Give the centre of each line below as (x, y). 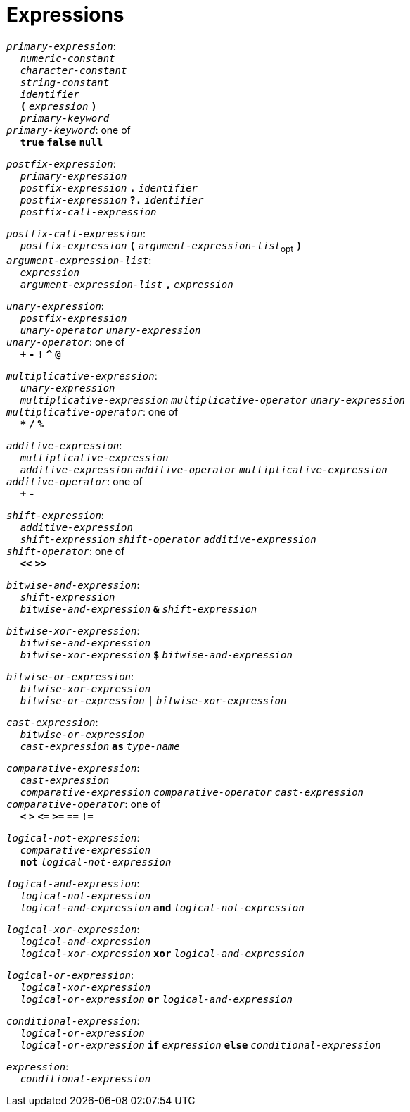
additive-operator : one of (75, 481)
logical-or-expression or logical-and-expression (156, 999)
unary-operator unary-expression (110, 330)
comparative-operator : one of (83, 804)
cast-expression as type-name (100, 746)
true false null (62, 142)
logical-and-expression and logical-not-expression (162, 907)
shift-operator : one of (66, 551)
